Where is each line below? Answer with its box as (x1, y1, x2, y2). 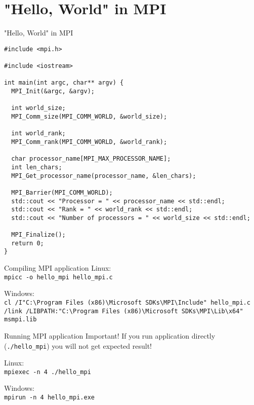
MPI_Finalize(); (11, 231, 66, 239)
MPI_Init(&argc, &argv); (11, 88, 95, 95)
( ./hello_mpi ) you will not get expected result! (4, 340, 152, 351)
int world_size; (11, 104, 66, 112)
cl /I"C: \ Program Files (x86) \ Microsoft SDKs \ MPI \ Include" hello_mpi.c (4, 299, 250, 306)
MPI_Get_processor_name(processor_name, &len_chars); (11, 172, 196, 179)
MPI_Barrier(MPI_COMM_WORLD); (11, 189, 113, 196)
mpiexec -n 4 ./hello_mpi (4, 368, 91, 376)
